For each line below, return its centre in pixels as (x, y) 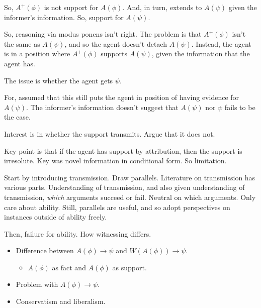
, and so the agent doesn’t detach (116, 43)
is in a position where (37, 54)
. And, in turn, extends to (162, 7)
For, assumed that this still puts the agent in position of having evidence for (122, 97)
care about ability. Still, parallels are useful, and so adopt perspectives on (117, 207)
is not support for (71, 7)
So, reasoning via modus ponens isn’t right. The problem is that (103, 34)
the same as (22, 43)
